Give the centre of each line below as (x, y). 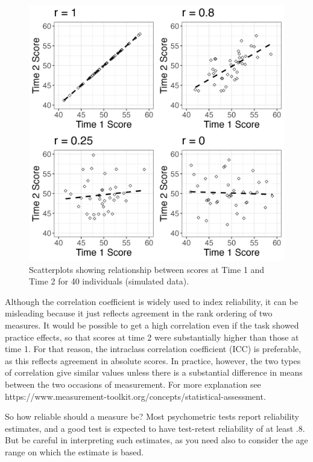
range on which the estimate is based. (74, 451)
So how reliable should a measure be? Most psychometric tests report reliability (152, 416)
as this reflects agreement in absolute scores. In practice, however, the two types (153, 360)
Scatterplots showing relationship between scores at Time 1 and (147, 269)
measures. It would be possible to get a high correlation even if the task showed (152, 325)
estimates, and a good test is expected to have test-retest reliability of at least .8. (155, 428)
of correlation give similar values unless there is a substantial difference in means (154, 372)
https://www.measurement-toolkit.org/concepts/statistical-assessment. (135, 396)
